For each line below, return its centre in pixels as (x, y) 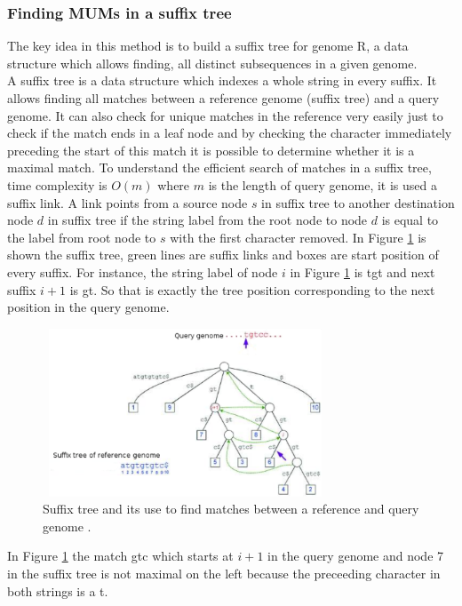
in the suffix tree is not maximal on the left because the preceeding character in (224, 574)
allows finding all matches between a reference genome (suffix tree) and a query (223, 98)
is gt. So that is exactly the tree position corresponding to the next (252, 289)
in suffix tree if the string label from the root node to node (207, 220)
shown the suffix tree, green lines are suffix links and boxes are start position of (223, 255)
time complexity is (57, 184)
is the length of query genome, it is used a (323, 184)
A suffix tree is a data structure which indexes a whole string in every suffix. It (222, 80)
